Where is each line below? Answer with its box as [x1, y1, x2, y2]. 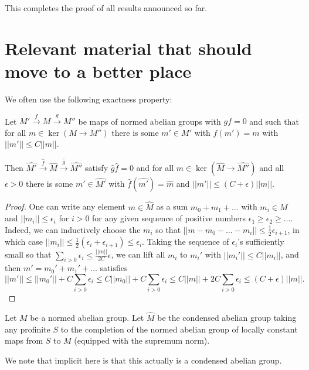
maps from [5, 334, 43, 347]
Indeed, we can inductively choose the [5, 223, 141, 235]
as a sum [156, 200, 188, 213]
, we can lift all [111, 248, 165, 261]
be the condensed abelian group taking [157, 311, 297, 324]
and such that [249, 115, 299, 127]
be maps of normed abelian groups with [78, 115, 221, 127]
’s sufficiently [237, 235, 284, 248]
